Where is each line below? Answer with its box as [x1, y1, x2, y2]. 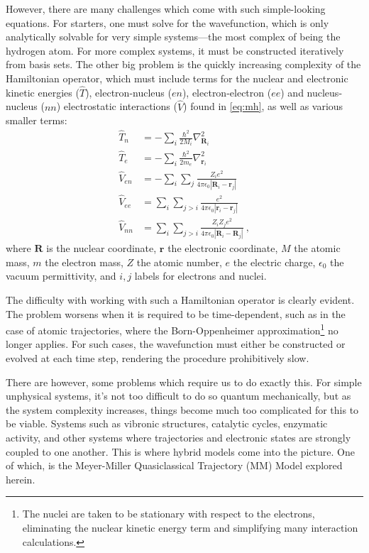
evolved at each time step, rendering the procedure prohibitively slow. [6, 351, 309, 366]
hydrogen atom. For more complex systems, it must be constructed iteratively [6, 43, 344, 58]
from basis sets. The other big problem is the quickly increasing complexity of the [6, 57, 361, 72]
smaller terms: [6, 113, 67, 128]
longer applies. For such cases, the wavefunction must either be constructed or [6, 336, 346, 351]
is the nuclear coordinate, [46, 241, 157, 256]
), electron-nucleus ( [85, 84, 172, 99]
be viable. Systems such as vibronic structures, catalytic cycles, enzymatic [6, 416, 328, 431]
